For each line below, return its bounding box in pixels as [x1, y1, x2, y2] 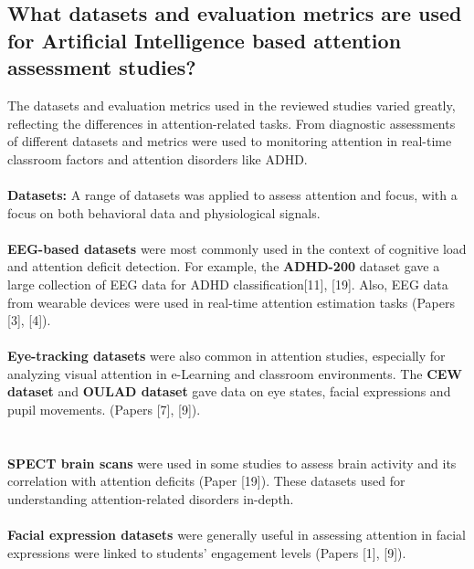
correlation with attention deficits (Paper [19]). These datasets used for [7, 471, 406, 490]
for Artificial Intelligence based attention [7, 26, 402, 54]
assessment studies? [7, 53, 196, 81]
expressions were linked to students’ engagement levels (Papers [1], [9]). [7, 543, 406, 562]
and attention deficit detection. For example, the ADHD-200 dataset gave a [7, 257, 440, 276]
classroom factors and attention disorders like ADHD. [7, 149, 308, 168]
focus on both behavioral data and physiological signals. [7, 203, 321, 222]
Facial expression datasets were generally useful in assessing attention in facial [7, 525, 466, 544]
